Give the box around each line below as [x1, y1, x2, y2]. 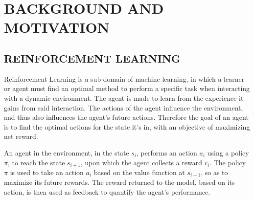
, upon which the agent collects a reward [80, 157, 202, 167]
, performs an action [137, 147, 197, 157]
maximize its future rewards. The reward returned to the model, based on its [4, 177, 235, 187]
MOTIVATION [4, 17, 110, 37]
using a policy [207, 147, 249, 157]
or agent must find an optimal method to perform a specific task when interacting [4, 83, 250, 93]
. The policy [209, 157, 246, 167]
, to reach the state [7, 157, 65, 167]
